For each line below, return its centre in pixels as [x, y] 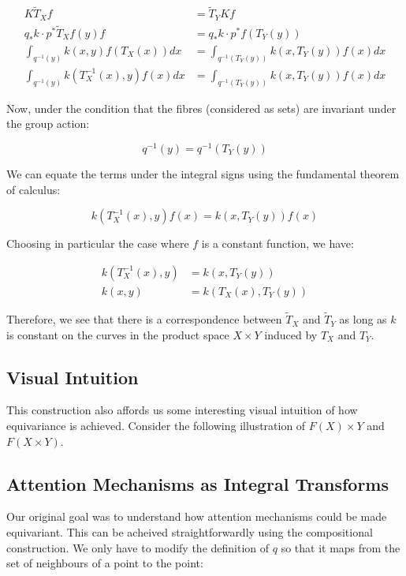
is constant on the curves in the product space [118, 334]
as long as [363, 319]
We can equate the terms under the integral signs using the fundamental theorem [203, 174]
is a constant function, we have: [277, 243]
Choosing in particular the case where [98, 243]
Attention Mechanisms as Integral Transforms [198, 483]
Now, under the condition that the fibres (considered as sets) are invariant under [201, 108]
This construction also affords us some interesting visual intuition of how [182, 410]
